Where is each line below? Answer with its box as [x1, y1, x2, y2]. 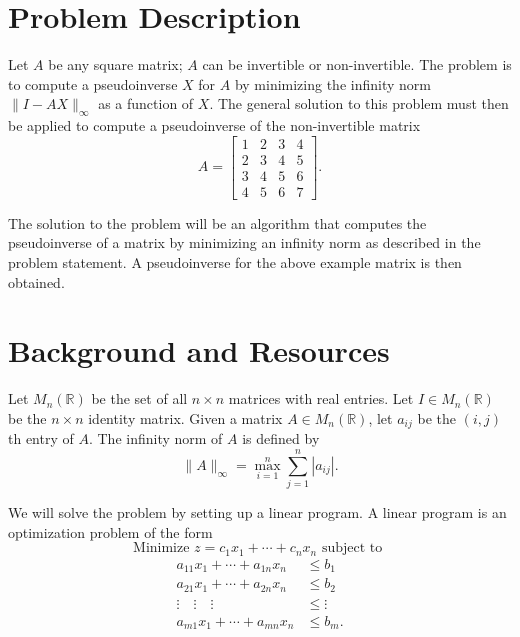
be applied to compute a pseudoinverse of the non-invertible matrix [8, 115, 421, 136]
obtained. [8, 271, 65, 292]
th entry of [8, 428, 74, 449]
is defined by [242, 428, 320, 449]
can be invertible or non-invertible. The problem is [202, 54, 512, 75]
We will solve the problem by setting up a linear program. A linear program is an [8, 502, 507, 523]
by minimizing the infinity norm [234, 73, 431, 94]
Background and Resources [8, 330, 390, 371]
